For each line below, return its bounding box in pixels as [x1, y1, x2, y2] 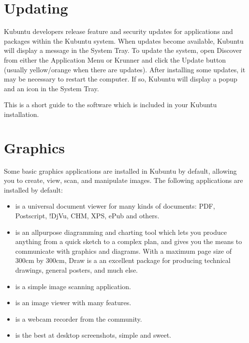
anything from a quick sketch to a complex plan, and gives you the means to [15, 236, 242, 246]
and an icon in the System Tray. [4, 83, 99, 93]
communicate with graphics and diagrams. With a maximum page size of [15, 245, 232, 256]
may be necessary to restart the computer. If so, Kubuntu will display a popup [4, 74, 237, 84]
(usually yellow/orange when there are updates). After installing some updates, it [4, 64, 246, 74]
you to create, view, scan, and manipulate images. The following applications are [4, 175, 243, 185]
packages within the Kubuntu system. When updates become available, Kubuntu [4, 35, 244, 46]
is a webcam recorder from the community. [15, 313, 142, 324]
